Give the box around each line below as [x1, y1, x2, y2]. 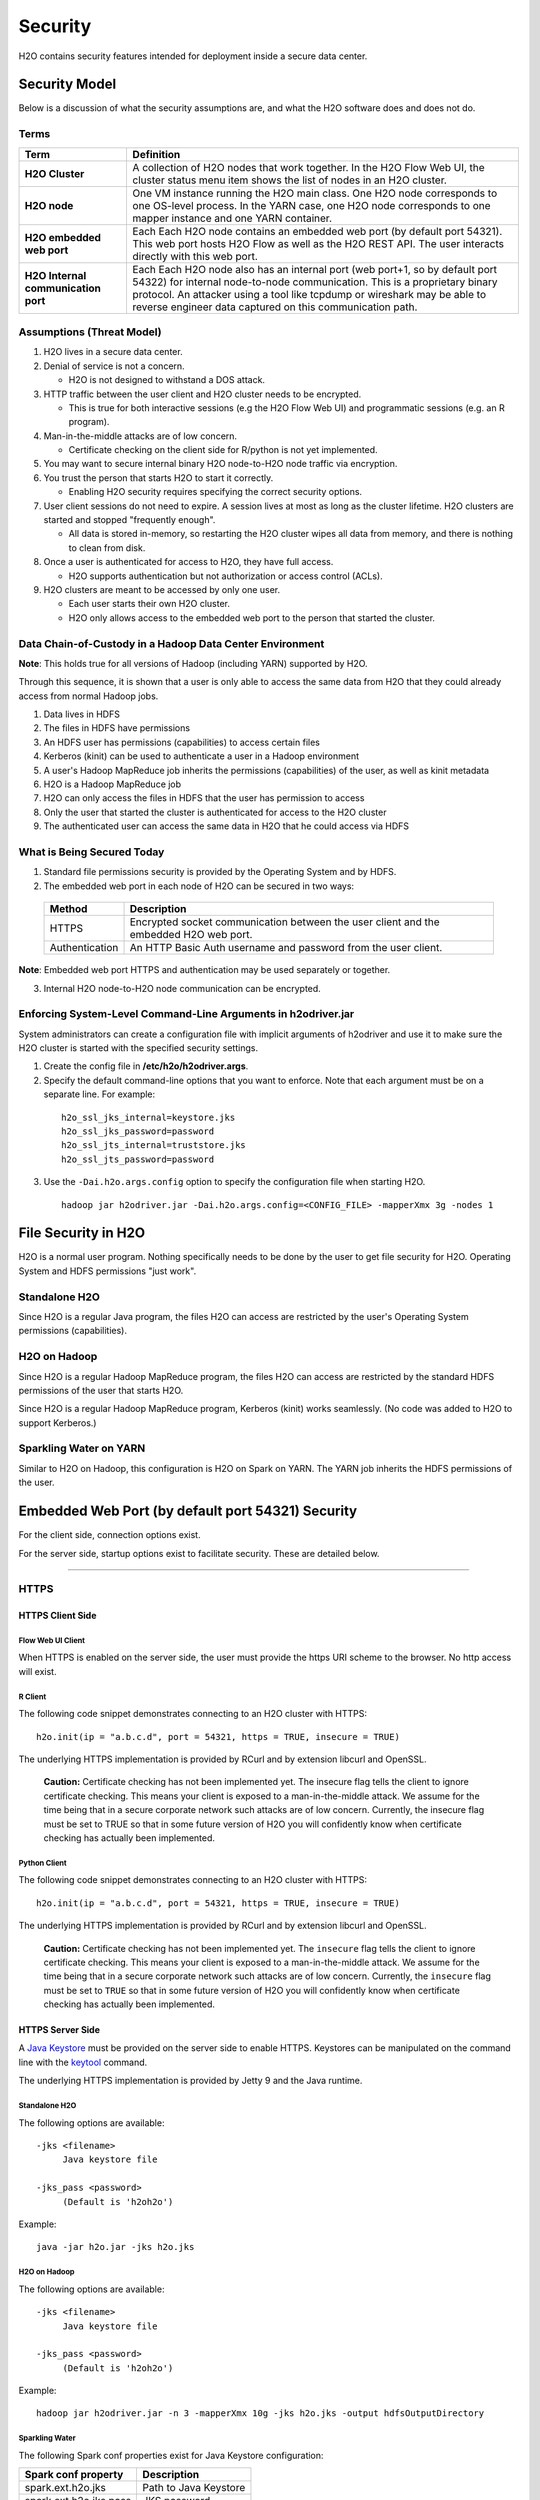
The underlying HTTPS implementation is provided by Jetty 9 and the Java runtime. [18, 2075, 363, 2087]
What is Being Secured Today [18, 845, 165, 859]
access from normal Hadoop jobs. [18, 690, 159, 702]
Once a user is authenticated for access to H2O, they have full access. [43, 556, 334, 568]
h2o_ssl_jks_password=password [61, 1126, 215, 1137]
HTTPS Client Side [18, 1610, 97, 1622]
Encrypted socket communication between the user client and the [129, 915, 440, 929]
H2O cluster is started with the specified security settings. [18, 1042, 259, 1054]
